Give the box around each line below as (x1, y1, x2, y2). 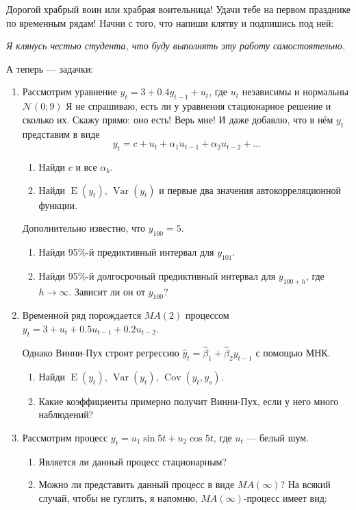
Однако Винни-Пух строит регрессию (22, 345, 179, 359)
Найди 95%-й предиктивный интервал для (38, 244, 214, 258)
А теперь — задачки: (6, 61, 94, 75)
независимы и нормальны (242, 84, 348, 99)
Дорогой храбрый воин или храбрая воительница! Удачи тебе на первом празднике (6, 2, 351, 16)
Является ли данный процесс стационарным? (38, 454, 227, 468)
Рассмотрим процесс (22, 430, 108, 444)
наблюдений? (38, 407, 94, 422)
